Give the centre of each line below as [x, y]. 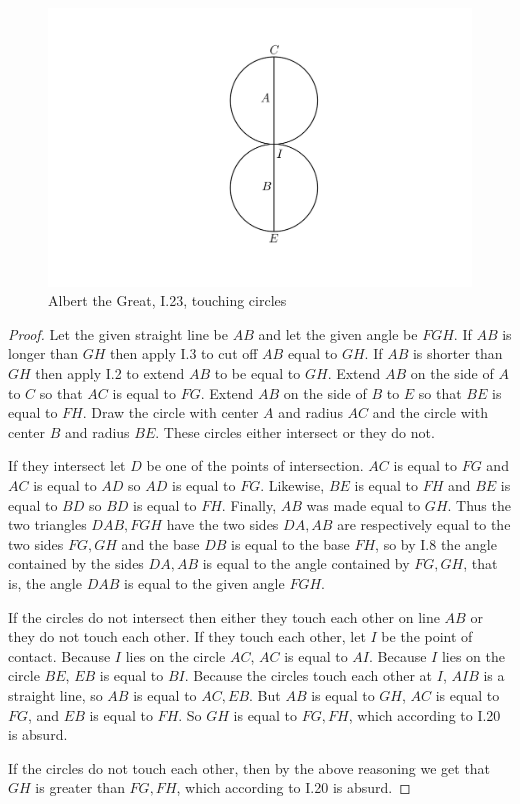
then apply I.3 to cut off [184, 353]
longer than [43, 353]
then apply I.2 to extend [110, 373]
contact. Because [59, 655]
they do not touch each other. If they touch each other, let [187, 636]
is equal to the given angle [204, 582]
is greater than [80, 787]
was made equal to [363, 504]
